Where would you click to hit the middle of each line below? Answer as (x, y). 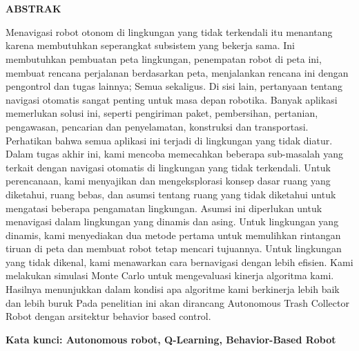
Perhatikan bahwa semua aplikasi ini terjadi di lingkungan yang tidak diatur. (169, 140)
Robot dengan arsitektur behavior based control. (108, 316)
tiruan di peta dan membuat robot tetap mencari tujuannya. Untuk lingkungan (174, 248)
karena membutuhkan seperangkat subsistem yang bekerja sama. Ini (150, 45)
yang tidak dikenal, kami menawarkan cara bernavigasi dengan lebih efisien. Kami (179, 262)
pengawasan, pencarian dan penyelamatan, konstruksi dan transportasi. (157, 126)
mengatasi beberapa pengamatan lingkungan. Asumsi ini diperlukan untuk (164, 208)
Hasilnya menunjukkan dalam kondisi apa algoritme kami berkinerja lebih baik (173, 289)
